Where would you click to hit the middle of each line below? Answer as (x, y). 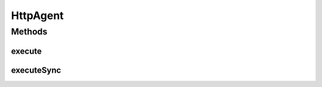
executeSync (36, 70)
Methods (29, 32)
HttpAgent (37, 15)
